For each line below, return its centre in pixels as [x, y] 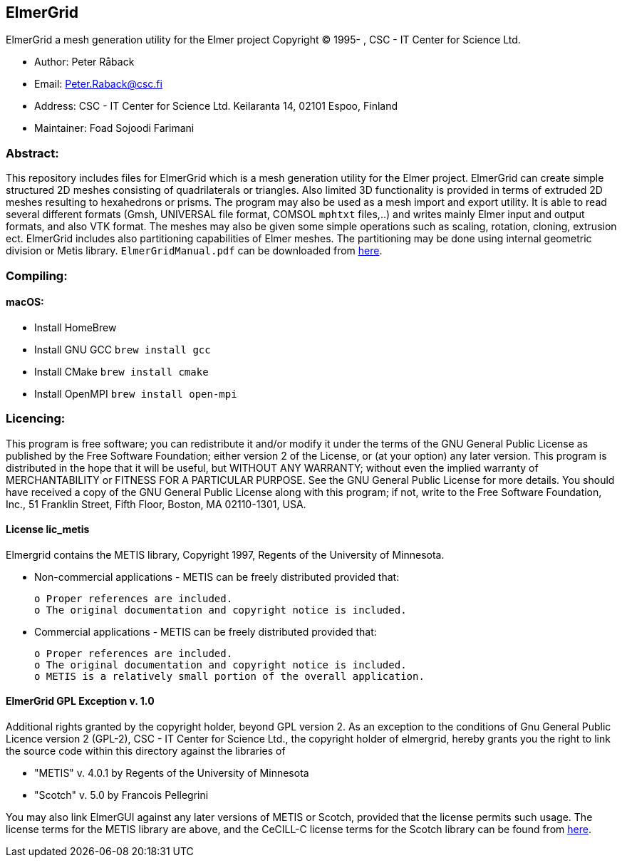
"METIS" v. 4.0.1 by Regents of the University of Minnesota [172, 772]
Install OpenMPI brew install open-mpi [136, 393]
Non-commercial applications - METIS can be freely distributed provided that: [217, 577]
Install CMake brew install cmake [121, 371]
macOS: [25, 302]
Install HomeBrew [76, 327]
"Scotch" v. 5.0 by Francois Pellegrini [121, 795]
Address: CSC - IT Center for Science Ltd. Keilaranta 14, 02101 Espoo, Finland [216, 106]
